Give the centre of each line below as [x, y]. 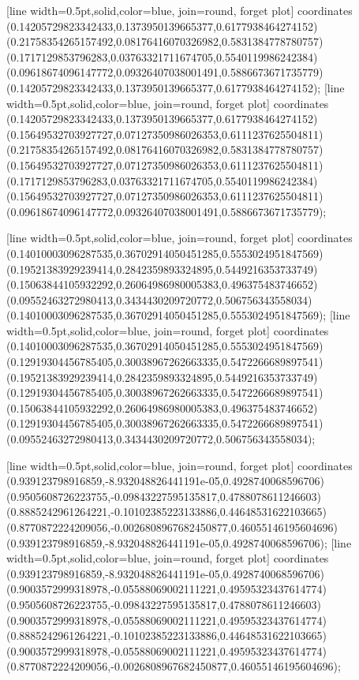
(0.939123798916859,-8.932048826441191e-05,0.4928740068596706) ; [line [179, 542]
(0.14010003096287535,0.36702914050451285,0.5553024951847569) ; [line [178, 315]
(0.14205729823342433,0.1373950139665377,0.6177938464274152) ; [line [176, 87]
